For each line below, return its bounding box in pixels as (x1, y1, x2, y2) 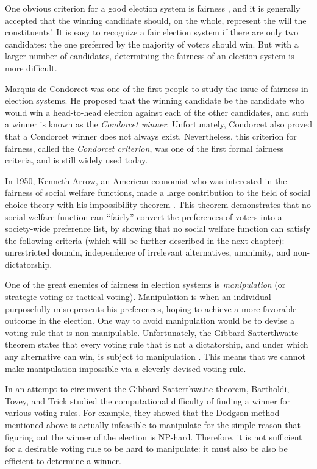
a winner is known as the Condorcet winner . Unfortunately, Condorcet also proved (5, 118, 312, 131)
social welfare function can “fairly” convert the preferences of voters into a (5, 210, 282, 223)
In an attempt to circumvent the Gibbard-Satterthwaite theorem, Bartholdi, (5, 382, 290, 395)
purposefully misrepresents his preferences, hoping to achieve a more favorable (5, 302, 297, 315)
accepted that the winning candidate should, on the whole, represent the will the (5, 13, 307, 26)
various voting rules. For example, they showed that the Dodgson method (5, 406, 280, 419)
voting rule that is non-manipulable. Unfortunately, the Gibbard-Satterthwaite (5, 326, 299, 338)
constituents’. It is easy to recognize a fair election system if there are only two (5, 26, 299, 38)
